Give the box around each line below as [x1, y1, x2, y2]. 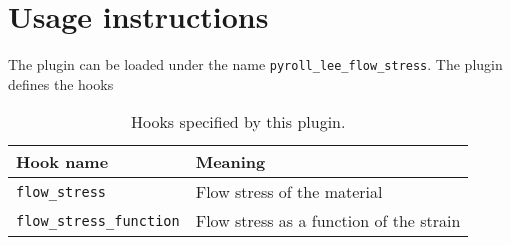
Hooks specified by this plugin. [130, 110, 346, 134]
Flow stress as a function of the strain [195, 209, 461, 233]
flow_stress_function [16, 212, 180, 229]
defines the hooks [8, 73, 114, 94]
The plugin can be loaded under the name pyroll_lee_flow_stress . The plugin [8, 54, 503, 75]
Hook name [16, 150, 109, 174]
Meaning [195, 150, 266, 174]
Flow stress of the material [195, 180, 383, 204]
